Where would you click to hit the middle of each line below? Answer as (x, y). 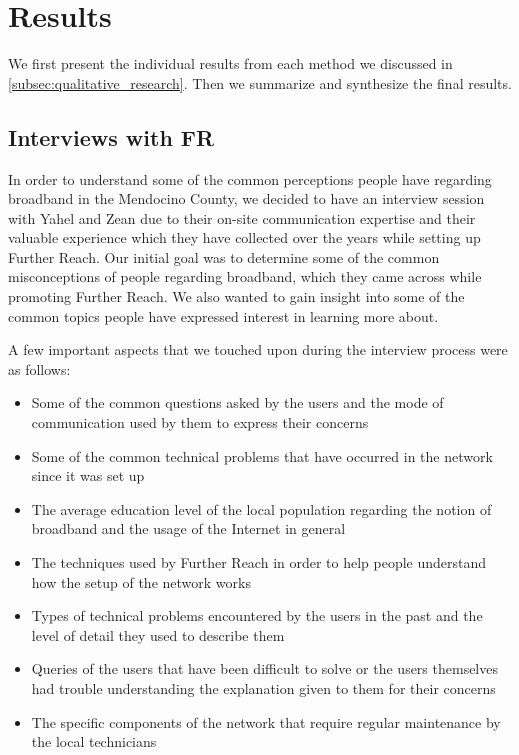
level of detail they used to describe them (158, 634)
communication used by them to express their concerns (200, 422)
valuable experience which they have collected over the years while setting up (244, 237)
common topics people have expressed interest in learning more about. (223, 315)
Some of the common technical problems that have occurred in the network (262, 455)
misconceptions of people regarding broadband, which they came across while (245, 276)
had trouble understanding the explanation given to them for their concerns (263, 687)
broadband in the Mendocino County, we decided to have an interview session (246, 198)
